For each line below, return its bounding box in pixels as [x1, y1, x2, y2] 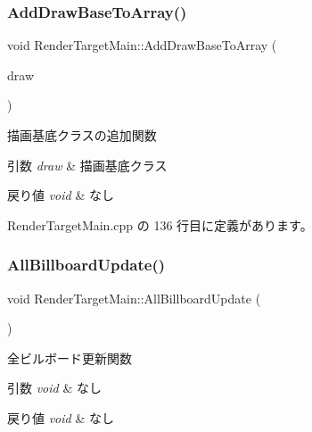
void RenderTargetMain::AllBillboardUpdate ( [7, 288, 261, 307]
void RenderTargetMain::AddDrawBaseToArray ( [7, 36, 277, 54]
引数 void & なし [7, 378, 102, 397]
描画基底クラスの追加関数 [7, 126, 157, 144]
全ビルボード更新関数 [7, 348, 132, 367]
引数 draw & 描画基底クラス [7, 155, 168, 174]
